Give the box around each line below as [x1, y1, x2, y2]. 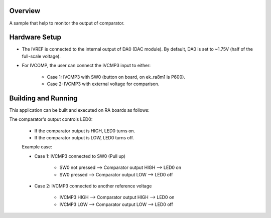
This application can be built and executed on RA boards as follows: [9, 107, 150, 113]
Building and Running [9, 94, 78, 102]
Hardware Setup [9, 33, 61, 42]
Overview [9, 7, 41, 15]
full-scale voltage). [22, 53, 61, 59]
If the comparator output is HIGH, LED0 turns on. [34, 128, 135, 134]
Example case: [22, 144, 52, 150]
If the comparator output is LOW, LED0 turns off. [34, 135, 134, 141]
